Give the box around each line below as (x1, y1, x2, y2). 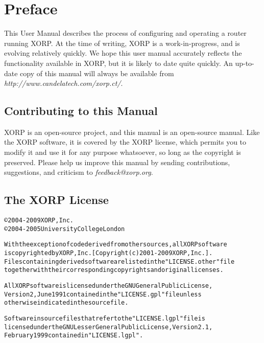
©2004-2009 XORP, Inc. (4, 217, 74, 224)
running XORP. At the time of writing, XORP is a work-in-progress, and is (4, 37, 240, 48)
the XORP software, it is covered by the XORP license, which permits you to (4, 136, 247, 147)
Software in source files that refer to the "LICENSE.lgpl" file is (4, 314, 205, 322)
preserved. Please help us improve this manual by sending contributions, (4, 156, 230, 167)
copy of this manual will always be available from (20, 67, 174, 78)
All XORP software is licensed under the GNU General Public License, (4, 282, 213, 289)
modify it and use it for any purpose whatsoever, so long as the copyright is (4, 147, 241, 157)
